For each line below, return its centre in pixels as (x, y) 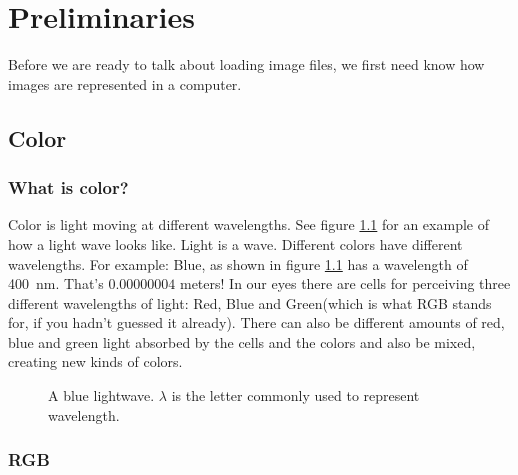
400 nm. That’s (56, 283)
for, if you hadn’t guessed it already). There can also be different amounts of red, (256, 322)
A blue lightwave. (101, 395)
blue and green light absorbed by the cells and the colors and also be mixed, (242, 341)
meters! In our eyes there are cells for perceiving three (345, 283)
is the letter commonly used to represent (295, 395)
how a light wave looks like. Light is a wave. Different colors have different (235, 243)
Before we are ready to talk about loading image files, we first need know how (246, 64)
